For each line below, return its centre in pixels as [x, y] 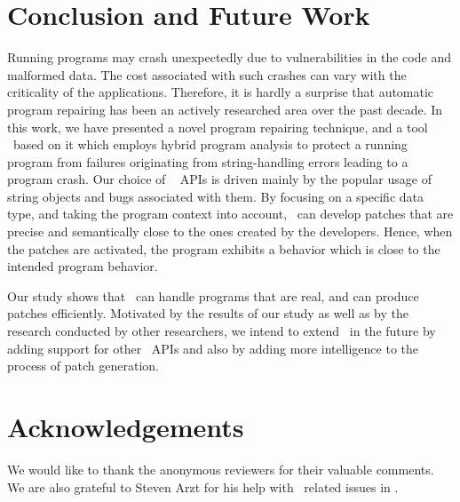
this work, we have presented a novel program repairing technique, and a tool [218, 127]
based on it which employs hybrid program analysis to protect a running [210, 144]
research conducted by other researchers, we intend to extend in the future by [222, 331]
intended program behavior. [83, 266]
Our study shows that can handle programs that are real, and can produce [213, 295]
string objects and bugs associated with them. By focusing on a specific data [215, 196]
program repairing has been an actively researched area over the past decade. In [225, 109]
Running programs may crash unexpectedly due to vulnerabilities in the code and [229, 57]
